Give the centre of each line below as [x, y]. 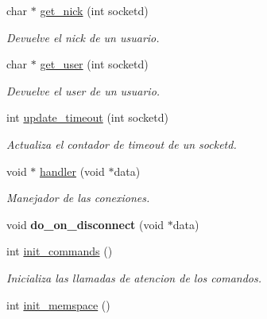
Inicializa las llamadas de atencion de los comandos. [134, 277]
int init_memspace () [58, 304]
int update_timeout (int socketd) [87, 117]
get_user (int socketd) [94, 64]
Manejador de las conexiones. [78, 198]
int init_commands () [60, 251]
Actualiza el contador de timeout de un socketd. [122, 144]
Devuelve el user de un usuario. [83, 90]
